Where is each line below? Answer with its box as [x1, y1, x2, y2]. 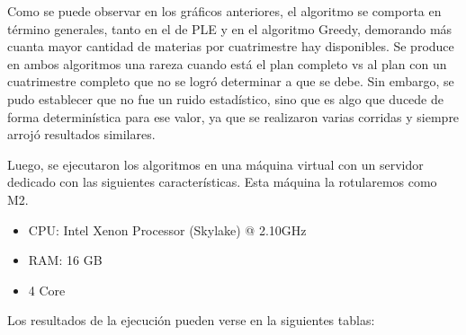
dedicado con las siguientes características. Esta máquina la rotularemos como [7, 172, 437, 191]
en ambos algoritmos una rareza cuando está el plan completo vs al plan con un [7, 54, 447, 73]
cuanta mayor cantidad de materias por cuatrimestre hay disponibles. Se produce [7, 37, 454, 56]
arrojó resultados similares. [7, 125, 156, 144]
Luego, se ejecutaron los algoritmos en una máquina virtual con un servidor [7, 154, 424, 173]
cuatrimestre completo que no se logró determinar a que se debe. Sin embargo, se [7, 72, 454, 91]
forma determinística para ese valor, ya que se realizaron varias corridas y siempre [7, 107, 460, 126]
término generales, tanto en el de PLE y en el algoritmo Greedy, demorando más [7, 19, 453, 38]
